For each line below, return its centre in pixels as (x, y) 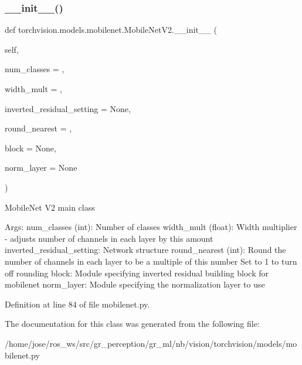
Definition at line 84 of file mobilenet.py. (77, 304)
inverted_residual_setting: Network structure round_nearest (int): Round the (145, 250)
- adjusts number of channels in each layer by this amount (109, 238)
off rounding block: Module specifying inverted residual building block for (137, 273)
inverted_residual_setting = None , (68, 108)
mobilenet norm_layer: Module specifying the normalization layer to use (135, 284)
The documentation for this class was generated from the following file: (132, 324)
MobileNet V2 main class (50, 207)
